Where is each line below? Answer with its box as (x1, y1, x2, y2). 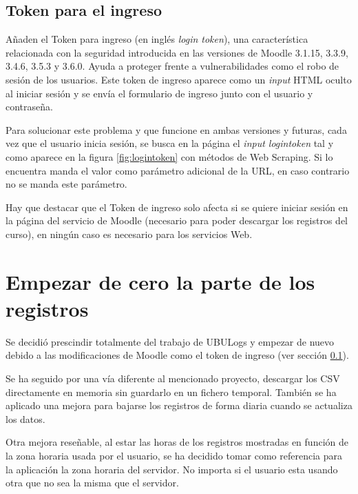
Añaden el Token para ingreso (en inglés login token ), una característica (6, 32, 308, 46)
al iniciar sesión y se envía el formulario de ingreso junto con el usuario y (6, 86, 313, 100)
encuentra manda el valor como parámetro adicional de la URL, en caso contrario (6, 163, 350, 177)
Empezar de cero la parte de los (6, 267, 315, 295)
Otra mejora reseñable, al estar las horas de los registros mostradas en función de (6, 435, 348, 449)
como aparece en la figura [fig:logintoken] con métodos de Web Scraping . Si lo (6, 149, 333, 164)
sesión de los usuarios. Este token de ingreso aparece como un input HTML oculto (6, 72, 352, 86)
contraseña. (6, 99, 53, 114)
